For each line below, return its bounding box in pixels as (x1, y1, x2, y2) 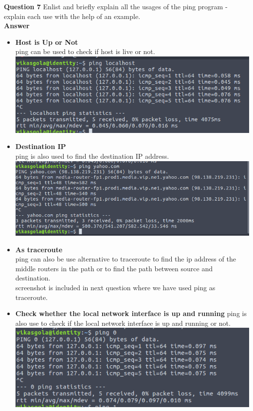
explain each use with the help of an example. (4, 11, 141, 21)
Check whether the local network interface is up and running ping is (15, 308, 247, 318)
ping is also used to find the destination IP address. (15, 150, 169, 161)
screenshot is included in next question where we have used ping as (15, 282, 216, 292)
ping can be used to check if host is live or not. (15, 46, 155, 56)
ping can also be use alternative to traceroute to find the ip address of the (15, 254, 236, 264)
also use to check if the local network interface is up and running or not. (15, 318, 231, 328)
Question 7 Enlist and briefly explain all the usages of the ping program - (4, 1, 228, 11)
